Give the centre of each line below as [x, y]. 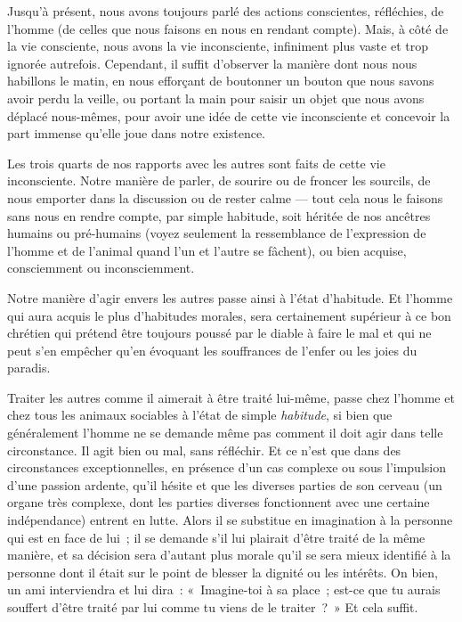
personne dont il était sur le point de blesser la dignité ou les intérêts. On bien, [223, 572]
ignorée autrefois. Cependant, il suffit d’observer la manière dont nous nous [212, 63]
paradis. [29, 368]
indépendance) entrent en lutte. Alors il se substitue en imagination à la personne [230, 520]
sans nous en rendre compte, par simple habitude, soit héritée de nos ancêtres [219, 215]
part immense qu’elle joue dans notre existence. [137, 133]
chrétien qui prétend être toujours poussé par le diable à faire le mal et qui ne [219, 333]
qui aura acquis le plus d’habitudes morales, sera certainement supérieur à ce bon [229, 315]
